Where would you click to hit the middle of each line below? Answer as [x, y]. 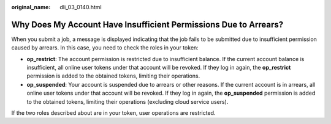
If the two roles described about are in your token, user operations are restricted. [113, 113]
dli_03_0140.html [81, 7]
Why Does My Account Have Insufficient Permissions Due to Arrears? [147, 24]
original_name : [31, 7]
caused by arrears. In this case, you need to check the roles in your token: [105, 48]
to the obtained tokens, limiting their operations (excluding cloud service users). [127, 101]
